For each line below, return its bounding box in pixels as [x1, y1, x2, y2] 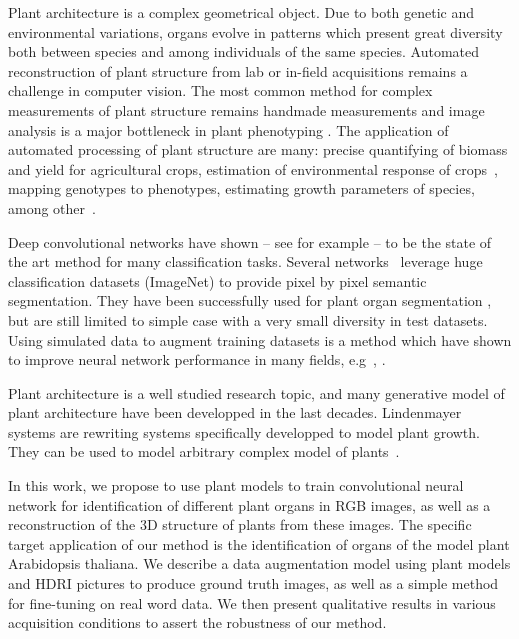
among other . [8, 197, 96, 218]
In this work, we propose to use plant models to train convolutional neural [8, 475, 464, 496]
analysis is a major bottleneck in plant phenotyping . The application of [8, 119, 449, 140]
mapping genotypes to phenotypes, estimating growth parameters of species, [8, 178, 475, 199]
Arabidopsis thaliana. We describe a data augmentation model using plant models [8, 553, 511, 574]
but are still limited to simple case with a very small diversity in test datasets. [8, 309, 488, 330]
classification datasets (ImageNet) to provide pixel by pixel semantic [8, 270, 427, 291]
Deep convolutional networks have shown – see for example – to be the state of [8, 231, 492, 252]
